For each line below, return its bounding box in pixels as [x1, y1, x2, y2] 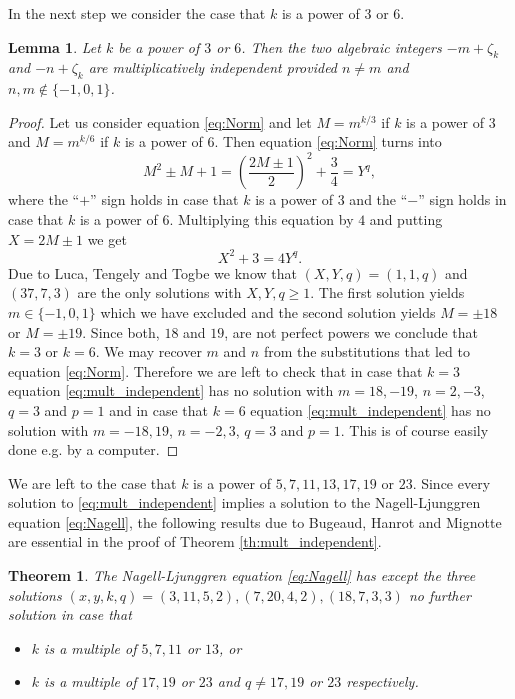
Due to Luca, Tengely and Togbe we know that [8, 262, 297, 283]
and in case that [109, 399, 209, 420]
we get [87, 228, 127, 249]
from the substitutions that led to [263, 341, 470, 362]
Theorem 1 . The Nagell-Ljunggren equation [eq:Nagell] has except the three [8, 565, 476, 586]
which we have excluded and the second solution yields [100, 301, 436, 322]
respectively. [346, 671, 419, 692]
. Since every [412, 472, 491, 493]
